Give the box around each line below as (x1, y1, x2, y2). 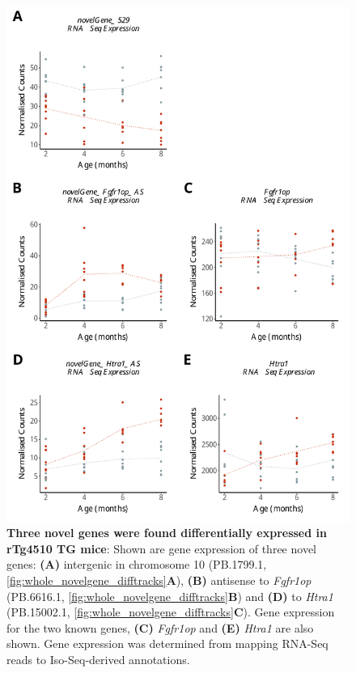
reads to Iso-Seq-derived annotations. (6, 650, 190, 667)
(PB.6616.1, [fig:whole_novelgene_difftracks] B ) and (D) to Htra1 (6, 587, 333, 604)
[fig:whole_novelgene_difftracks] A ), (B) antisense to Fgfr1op (6, 571, 311, 588)
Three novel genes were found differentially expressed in (6, 524, 327, 541)
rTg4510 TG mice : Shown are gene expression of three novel (6, 540, 316, 557)
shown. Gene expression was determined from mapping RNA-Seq (6, 635, 328, 652)
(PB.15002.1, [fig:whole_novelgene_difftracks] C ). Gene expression (6, 603, 335, 620)
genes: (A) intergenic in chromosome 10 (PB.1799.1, (6, 556, 267, 573)
